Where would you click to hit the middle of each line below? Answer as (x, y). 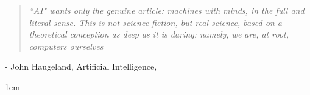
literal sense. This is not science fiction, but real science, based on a (155, 22)
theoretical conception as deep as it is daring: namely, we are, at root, (159, 34)
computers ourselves (66, 46)
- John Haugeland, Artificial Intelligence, (81, 66)
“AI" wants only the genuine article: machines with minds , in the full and (167, 10)
